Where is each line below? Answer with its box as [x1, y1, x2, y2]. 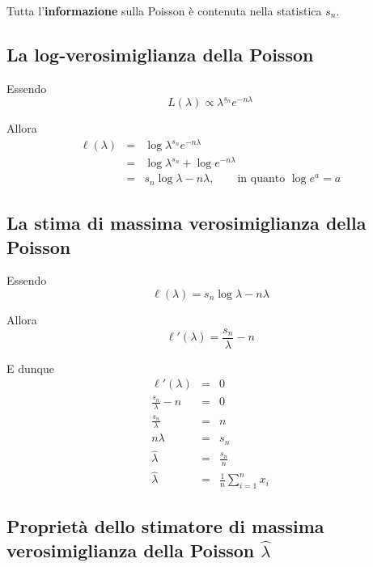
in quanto [237, 173, 286, 185]
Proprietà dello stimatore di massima [6, 514, 324, 539]
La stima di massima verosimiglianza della [6, 210, 367, 235]
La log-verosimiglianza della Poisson [6, 41, 314, 66]
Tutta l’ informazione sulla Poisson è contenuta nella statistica [6, 2, 322, 19]
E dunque [6, 359, 54, 376]
